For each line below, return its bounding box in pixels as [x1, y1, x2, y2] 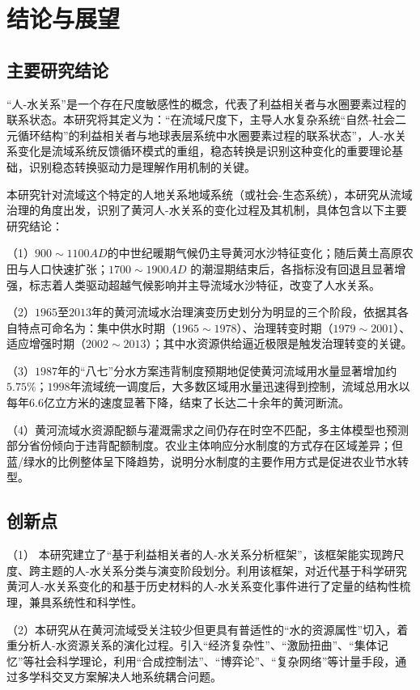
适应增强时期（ [6, 335, 86, 352]
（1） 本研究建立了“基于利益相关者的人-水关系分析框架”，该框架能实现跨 [6, 546, 393, 563]
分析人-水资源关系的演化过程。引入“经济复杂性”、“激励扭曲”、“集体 [17, 637, 377, 654]
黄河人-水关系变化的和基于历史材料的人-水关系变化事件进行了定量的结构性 [6, 578, 400, 595]
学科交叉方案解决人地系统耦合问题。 [28, 668, 222, 685]
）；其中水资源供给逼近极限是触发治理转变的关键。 [146, 335, 413, 352]
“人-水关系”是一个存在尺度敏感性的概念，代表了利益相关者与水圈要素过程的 [6, 95, 406, 112]
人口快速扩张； [28, 260, 108, 277]
